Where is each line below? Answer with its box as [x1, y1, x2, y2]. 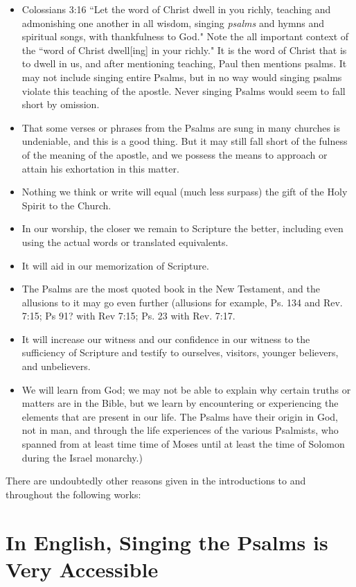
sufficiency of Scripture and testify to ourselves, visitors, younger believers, [21, 345, 339, 360]
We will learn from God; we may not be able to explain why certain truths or [21, 382, 351, 396]
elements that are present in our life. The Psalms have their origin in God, [21, 409, 338, 423]
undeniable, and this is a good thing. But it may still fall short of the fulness [21, 134, 348, 148]
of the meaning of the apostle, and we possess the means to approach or [21, 147, 328, 161]
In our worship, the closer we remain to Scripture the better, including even [21, 221, 344, 236]
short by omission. [21, 97, 100, 112]
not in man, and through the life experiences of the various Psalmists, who [21, 423, 339, 437]
